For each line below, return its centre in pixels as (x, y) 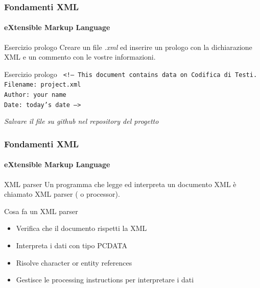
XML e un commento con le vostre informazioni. (80, 57)
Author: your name (35, 95)
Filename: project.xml (43, 85)
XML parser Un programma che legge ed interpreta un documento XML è (120, 184)
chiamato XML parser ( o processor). (62, 194)
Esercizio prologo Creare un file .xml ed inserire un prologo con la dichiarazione (128, 47)
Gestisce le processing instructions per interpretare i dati (105, 280)
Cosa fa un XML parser (41, 211)
